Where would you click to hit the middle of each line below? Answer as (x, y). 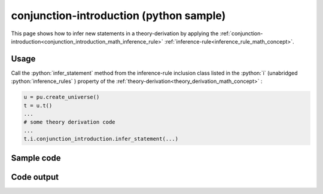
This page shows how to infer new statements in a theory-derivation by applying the (115, 33)
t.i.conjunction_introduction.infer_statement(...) (101, 139)
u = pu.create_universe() (62, 97)
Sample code (36, 158)
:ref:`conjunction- (241, 33)
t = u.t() (38, 105)
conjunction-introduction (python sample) (118, 16)
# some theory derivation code (70, 122)
